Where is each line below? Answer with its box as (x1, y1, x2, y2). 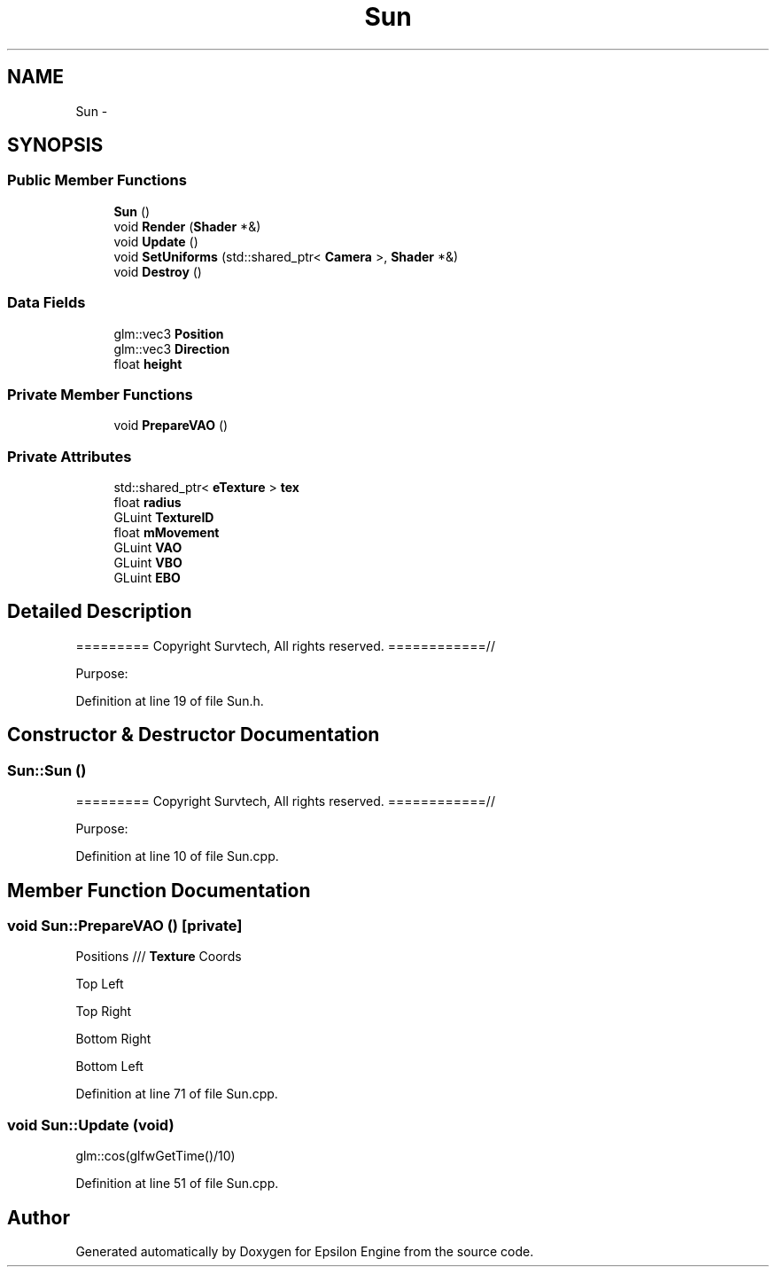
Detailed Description (7, 600, 192, 623)
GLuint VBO (113, 555, 182, 571)
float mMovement (113, 525, 220, 541)
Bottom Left (75, 1059, 144, 1075)
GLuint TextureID (113, 510, 214, 526)
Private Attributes (7, 447, 132, 465)
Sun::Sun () (7, 761, 87, 779)
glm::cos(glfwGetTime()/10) (75, 1148, 236, 1164)
